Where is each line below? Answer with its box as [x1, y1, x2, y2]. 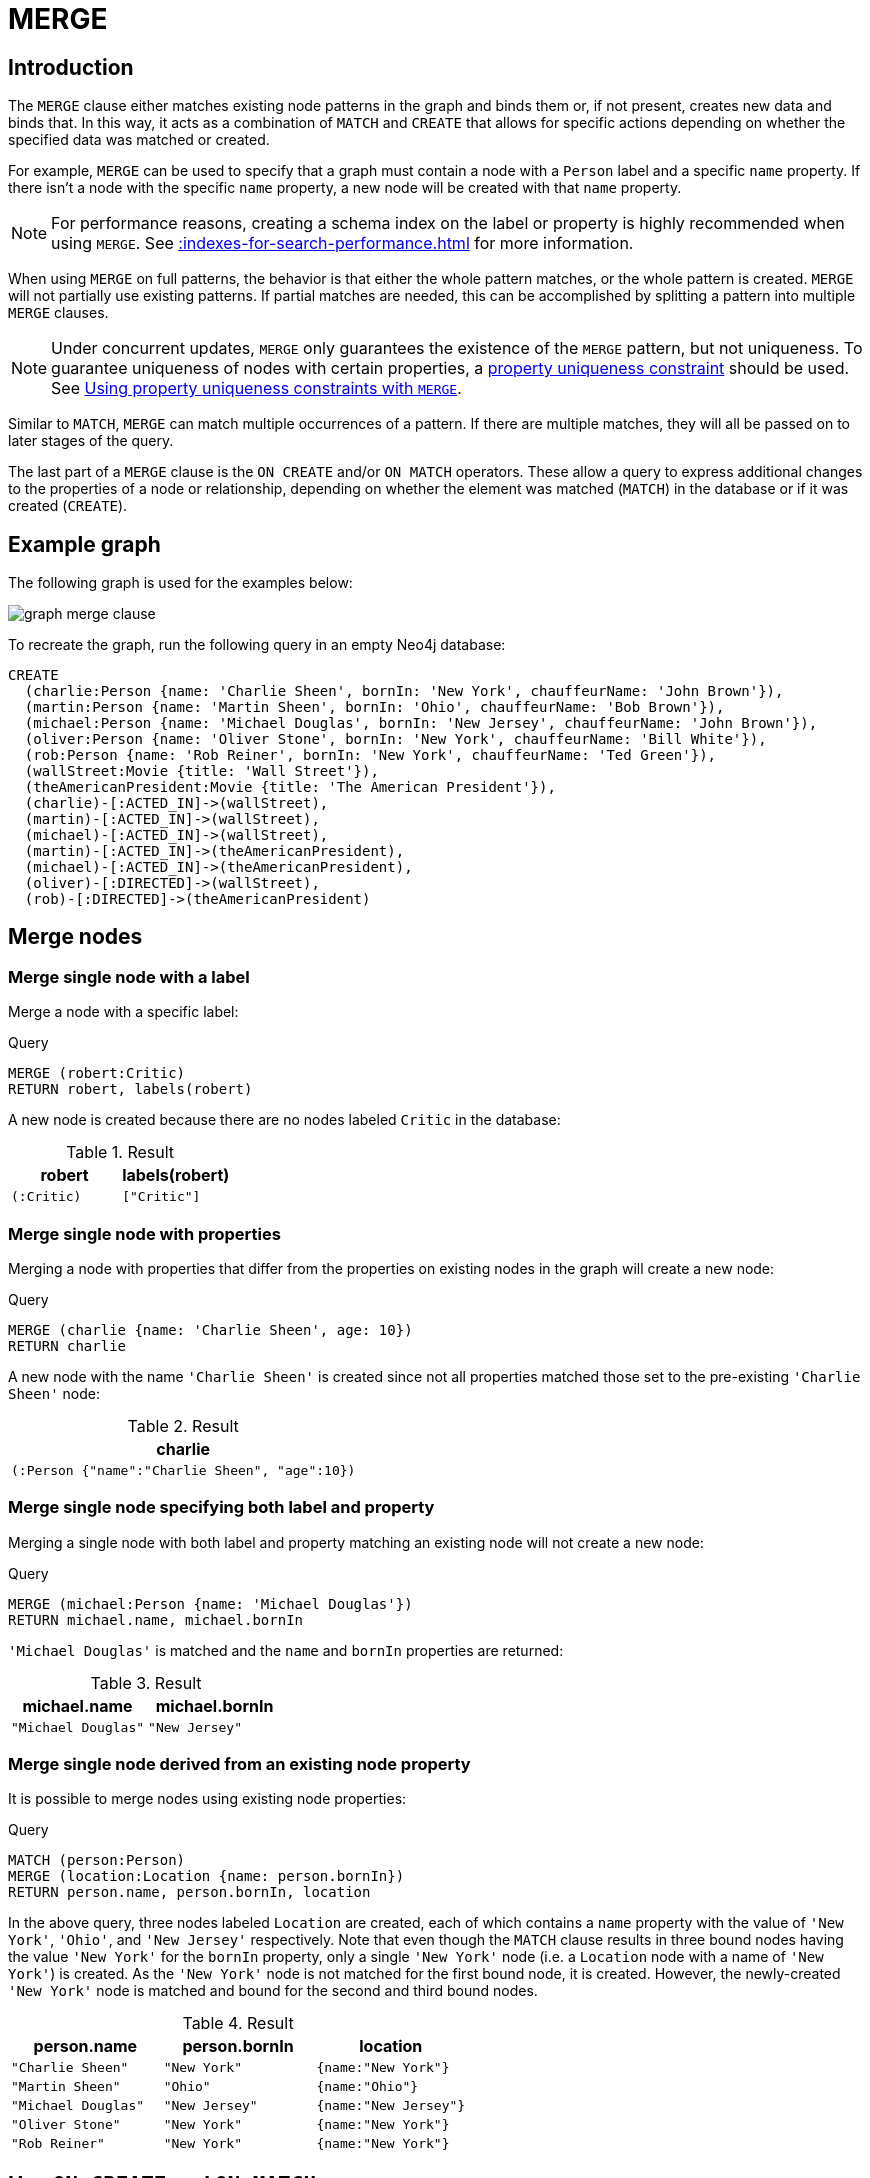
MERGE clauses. [8, 304, 109, 322]
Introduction [8, 54, 134, 80]
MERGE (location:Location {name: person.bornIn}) [8, 1868, 405, 1885]
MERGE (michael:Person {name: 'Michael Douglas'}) [8, 1595, 413, 1612]
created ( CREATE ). [8, 497, 128, 515]
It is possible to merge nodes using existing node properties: [8, 1790, 407, 1808]
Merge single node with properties [8, 1223, 281, 1244]
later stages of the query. [8, 432, 174, 450]
